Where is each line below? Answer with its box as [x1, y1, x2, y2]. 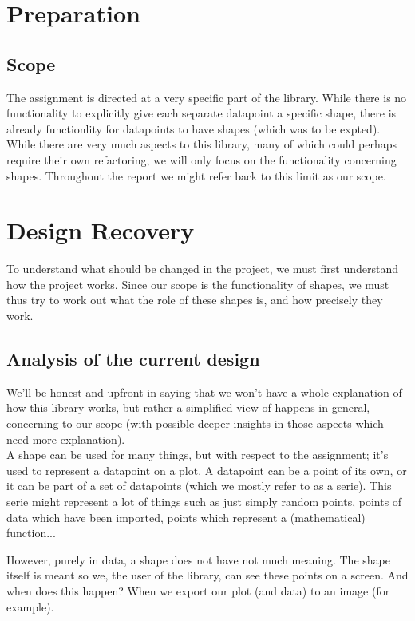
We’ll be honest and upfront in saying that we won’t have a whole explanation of [6, 383, 402, 400]
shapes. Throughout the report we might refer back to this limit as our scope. [6, 167, 386, 184]
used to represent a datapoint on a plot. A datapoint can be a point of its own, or [6, 461, 407, 478]
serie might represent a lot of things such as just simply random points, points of [6, 493, 402, 509]
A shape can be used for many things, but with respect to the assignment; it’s [6, 446, 389, 463]
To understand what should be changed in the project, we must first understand [6, 260, 398, 277]
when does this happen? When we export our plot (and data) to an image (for [6, 582, 390, 599]
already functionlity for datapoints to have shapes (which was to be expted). [6, 120, 381, 136]
